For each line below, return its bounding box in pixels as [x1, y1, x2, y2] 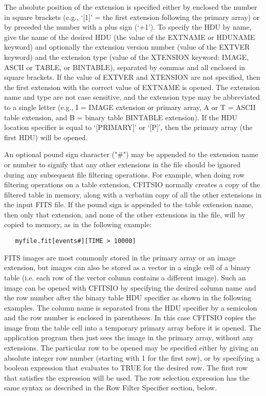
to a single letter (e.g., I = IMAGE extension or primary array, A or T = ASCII [4, 101, 256, 112]
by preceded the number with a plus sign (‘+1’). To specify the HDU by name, [4, 21, 252, 32]
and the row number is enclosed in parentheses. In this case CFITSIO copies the [4, 312, 256, 323]
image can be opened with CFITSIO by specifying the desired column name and [4, 282, 256, 293]
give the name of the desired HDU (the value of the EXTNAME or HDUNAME [4, 31, 255, 42]
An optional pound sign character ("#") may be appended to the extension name [4, 149, 258, 160]
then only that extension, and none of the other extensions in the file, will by [4, 209, 246, 219]
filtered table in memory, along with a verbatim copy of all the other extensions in [4, 189, 262, 200]
